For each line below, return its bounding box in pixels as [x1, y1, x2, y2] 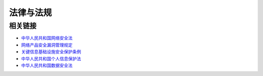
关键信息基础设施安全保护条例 [21, 49, 81, 55]
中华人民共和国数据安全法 [21, 62, 73, 68]
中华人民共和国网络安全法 [21, 35, 73, 41]
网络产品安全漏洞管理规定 [21, 42, 73, 48]
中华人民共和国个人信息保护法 [21, 56, 81, 61]
